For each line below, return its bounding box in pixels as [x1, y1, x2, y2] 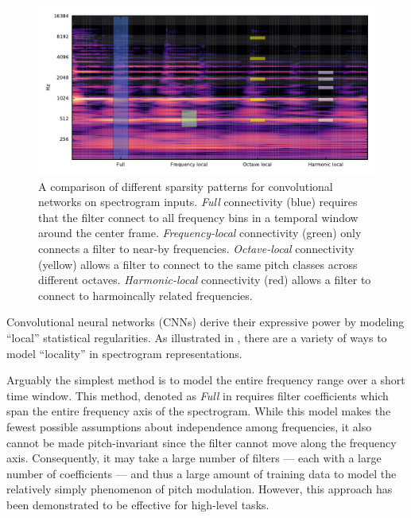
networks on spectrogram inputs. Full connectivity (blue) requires [38, 193, 358, 210]
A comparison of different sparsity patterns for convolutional [38, 177, 333, 194]
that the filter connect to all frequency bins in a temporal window [38, 208, 359, 225]
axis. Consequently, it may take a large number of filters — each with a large [6, 450, 382, 466]
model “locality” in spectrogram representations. [6, 345, 242, 361]
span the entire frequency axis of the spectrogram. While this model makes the [6, 403, 391, 419]
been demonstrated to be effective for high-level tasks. [6, 496, 269, 512]
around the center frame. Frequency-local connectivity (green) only [38, 224, 362, 241]
